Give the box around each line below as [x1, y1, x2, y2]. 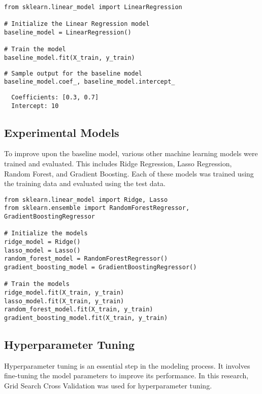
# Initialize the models [4, 230, 88, 237]
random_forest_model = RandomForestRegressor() [4, 255, 168, 263]
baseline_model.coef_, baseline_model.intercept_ [4, 78, 175, 86]
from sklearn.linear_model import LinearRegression [4, 4, 182, 11]
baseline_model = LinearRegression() [4, 28, 132, 36]
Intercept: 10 [11, 102, 59, 110]
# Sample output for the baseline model [4, 69, 143, 77]
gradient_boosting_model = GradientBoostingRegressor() [4, 264, 197, 271]
